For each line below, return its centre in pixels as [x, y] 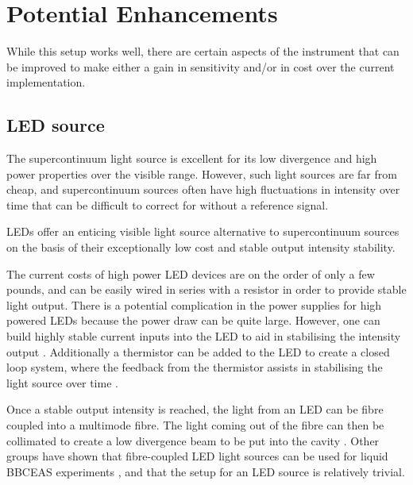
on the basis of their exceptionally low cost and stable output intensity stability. [201, 247]
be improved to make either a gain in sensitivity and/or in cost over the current [201, 66]
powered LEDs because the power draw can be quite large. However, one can [193, 320]
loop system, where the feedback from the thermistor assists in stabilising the [195, 367]
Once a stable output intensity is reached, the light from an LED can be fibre [195, 409]
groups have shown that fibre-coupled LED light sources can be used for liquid [197, 456]
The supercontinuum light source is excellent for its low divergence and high [192, 158]
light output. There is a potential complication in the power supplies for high [194, 304]
